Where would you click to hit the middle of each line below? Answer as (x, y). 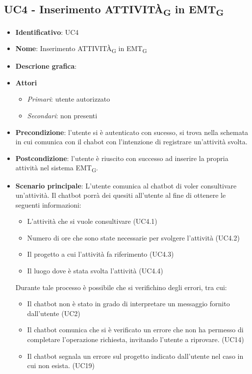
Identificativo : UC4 (47, 32)
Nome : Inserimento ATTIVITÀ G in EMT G (81, 49)
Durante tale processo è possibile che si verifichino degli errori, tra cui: (121, 287)
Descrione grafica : (46, 66)
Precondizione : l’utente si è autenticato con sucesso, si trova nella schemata (132, 132)
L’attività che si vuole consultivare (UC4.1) (92, 221)
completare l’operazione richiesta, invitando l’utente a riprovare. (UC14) (136, 339)
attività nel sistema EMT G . (57, 168)
